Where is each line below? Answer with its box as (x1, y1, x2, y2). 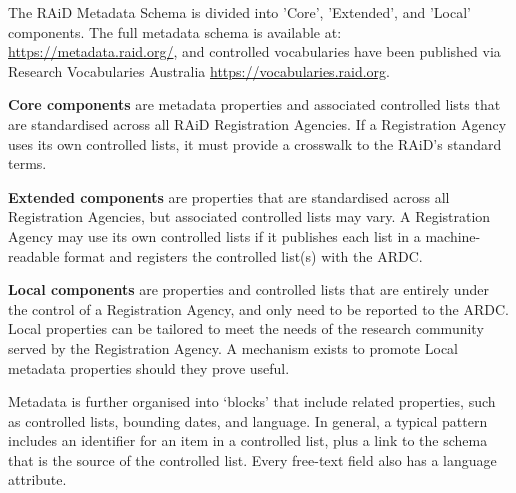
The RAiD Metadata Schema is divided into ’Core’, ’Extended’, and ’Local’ (8, 2, 471, 22)
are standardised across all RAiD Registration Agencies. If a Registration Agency (8, 113, 507, 134)
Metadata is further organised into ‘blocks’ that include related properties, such (8, 391, 496, 412)
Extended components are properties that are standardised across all (8, 186, 450, 207)
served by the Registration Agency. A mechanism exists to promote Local (8, 337, 459, 358)
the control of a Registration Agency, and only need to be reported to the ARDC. (8, 298, 509, 319)
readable (8, 245, 60, 266)
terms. (8, 153, 47, 174)
